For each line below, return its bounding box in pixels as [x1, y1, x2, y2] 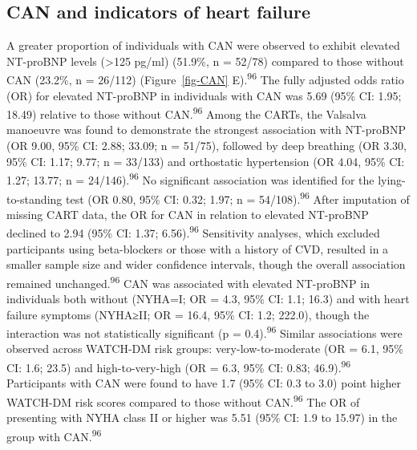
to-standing [6, 190, 63, 207]
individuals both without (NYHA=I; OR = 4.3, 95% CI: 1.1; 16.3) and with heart [6, 290, 410, 307]
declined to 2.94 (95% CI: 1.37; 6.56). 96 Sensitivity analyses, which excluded [6, 222, 380, 241]
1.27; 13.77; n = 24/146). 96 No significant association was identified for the [6, 169, 374, 188]
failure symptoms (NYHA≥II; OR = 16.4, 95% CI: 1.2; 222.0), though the [6, 306, 370, 322]
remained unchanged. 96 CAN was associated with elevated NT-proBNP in [6, 272, 370, 291]
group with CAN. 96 [6, 425, 102, 444]
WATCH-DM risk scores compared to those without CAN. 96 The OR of [6, 391, 360, 410]
